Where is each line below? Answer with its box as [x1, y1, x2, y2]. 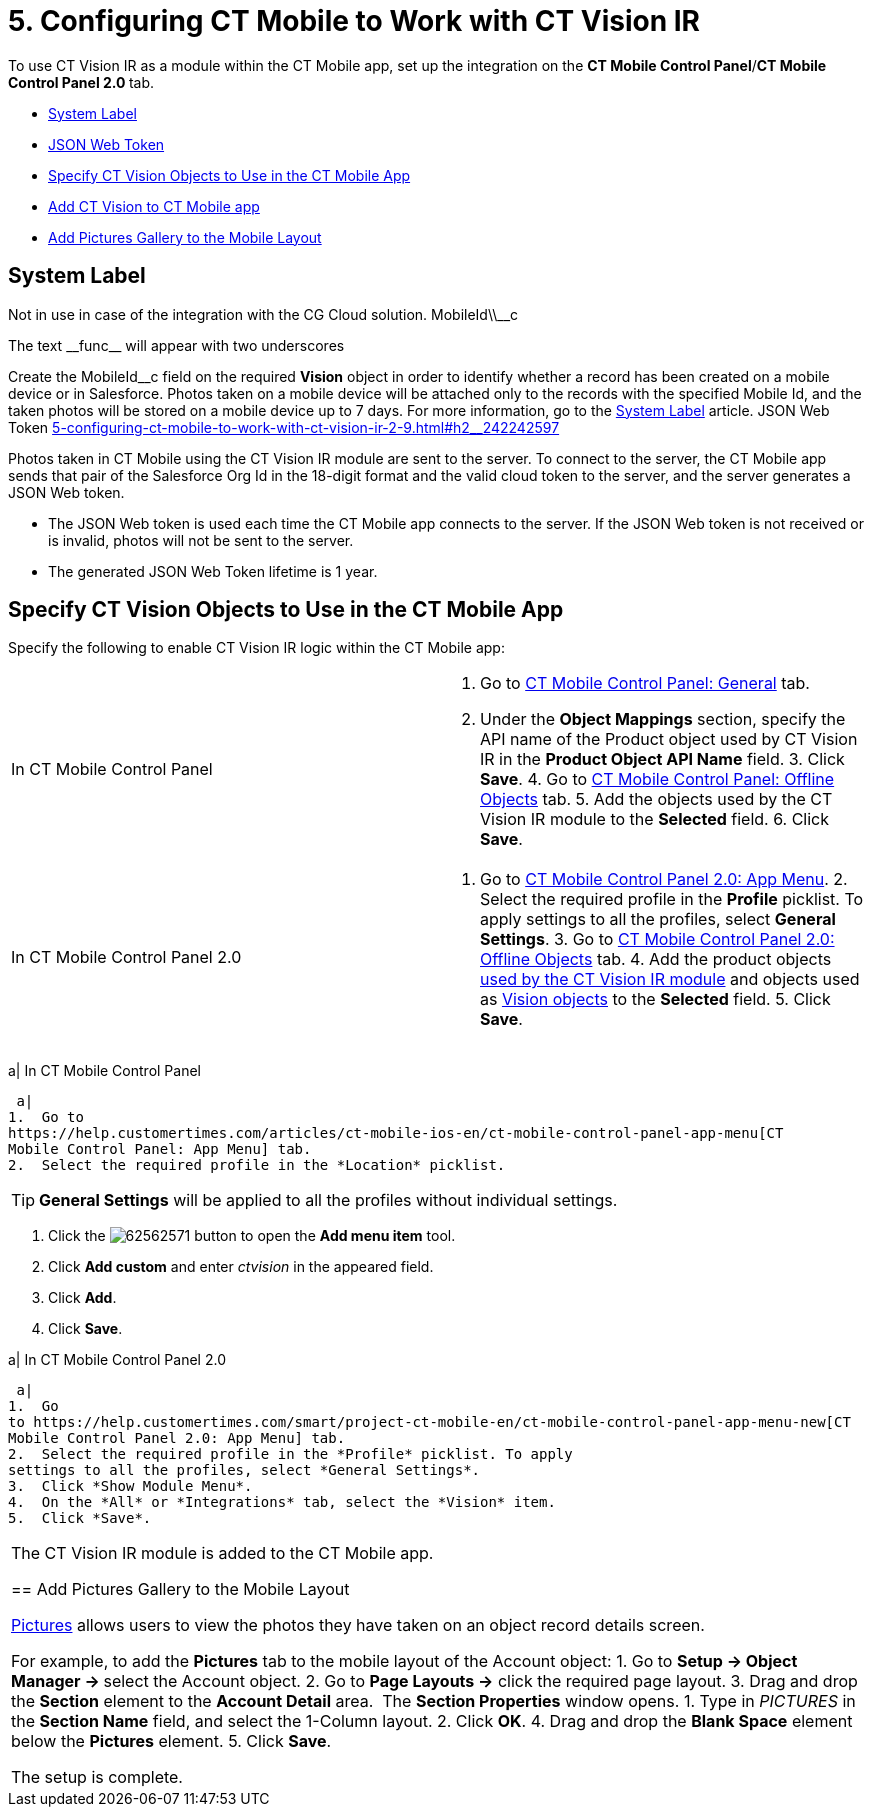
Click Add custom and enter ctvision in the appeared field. [48, 1258, 434, 1276]
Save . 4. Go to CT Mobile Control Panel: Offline [480, 769, 835, 790]
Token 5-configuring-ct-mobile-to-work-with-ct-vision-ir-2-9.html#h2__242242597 [8, 418, 560, 436]
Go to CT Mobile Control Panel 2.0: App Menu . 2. [480, 869, 848, 890]
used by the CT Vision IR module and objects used [480, 969, 860, 990]
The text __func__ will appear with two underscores [8, 336, 345, 354]
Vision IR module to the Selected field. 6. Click [480, 809, 830, 830]
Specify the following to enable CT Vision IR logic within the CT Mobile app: [8, 639, 505, 657]
